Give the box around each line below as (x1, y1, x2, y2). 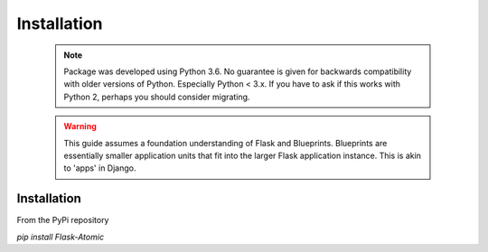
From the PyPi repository (16, 215, 109, 226)
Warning (63, 121, 97, 132)
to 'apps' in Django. (63, 163, 136, 173)
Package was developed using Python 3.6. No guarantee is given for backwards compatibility (63, 66, 412, 77)
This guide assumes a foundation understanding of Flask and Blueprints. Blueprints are (63, 137, 388, 148)
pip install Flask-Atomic (16, 231, 104, 242)
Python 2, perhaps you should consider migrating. (63, 91, 250, 102)
